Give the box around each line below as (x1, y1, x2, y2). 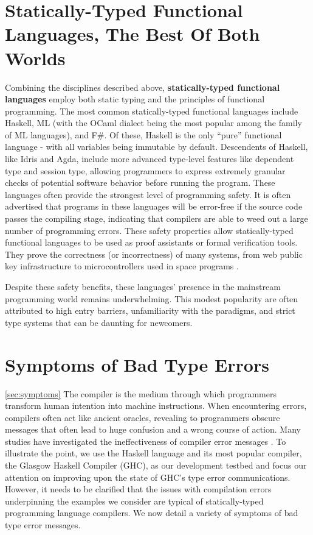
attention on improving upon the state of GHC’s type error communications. (5, 470, 291, 483)
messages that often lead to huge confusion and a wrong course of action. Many (5, 423, 301, 436)
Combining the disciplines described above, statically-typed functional (5, 80, 280, 93)
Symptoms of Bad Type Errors (5, 352, 269, 377)
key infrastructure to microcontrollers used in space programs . (5, 260, 239, 272)
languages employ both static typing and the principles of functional (5, 93, 265, 105)
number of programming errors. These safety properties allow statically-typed (5, 224, 294, 236)
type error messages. (5, 519, 81, 531)
